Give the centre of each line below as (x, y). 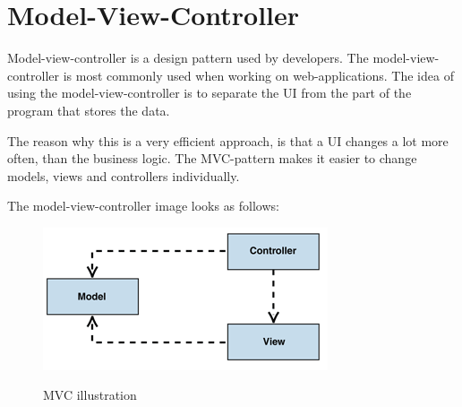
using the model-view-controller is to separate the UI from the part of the (210, 93)
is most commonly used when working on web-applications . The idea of (258, 75)
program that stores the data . (89, 110)
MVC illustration (90, 395)
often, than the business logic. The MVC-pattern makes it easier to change (212, 158)
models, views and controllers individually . (124, 175)
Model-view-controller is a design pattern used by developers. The (188, 58)
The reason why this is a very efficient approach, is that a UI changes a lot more (228, 140)
